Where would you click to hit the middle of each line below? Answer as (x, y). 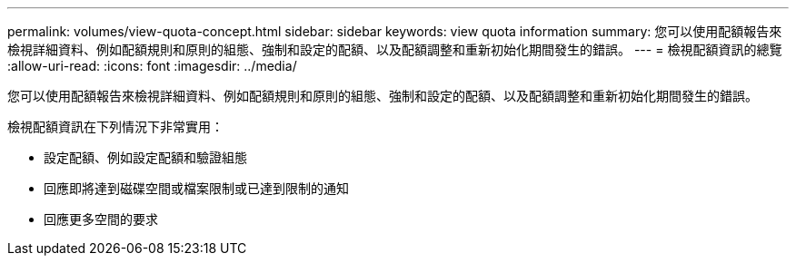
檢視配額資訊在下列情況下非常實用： (115, 127)
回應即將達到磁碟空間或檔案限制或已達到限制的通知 (196, 188)
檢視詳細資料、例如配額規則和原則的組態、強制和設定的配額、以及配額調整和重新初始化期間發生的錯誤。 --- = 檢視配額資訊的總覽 (395, 49)
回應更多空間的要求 (101, 219)
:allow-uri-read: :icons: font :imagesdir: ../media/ (152, 66)
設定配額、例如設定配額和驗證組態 (145, 157)
